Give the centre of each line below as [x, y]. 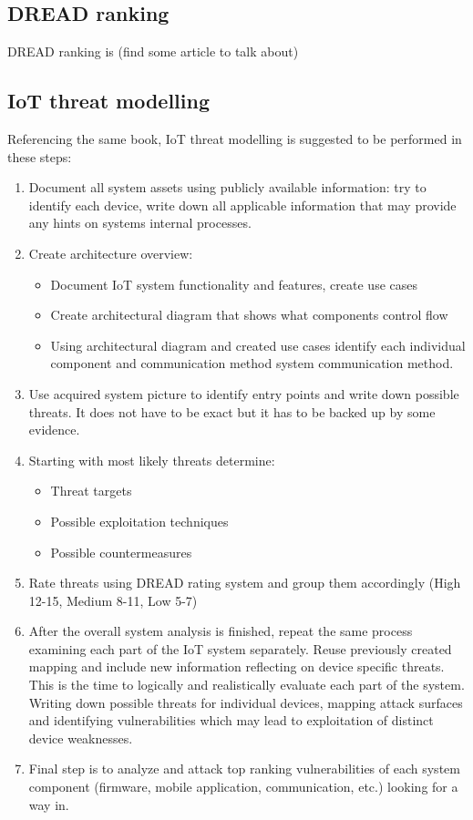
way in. [49, 804]
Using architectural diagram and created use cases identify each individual [258, 345]
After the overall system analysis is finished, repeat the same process [221, 631]
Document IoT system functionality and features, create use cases [234, 284]
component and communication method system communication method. [252, 363]
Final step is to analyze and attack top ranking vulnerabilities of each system [244, 769]
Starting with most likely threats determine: [152, 460]
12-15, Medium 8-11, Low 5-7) [113, 600]
